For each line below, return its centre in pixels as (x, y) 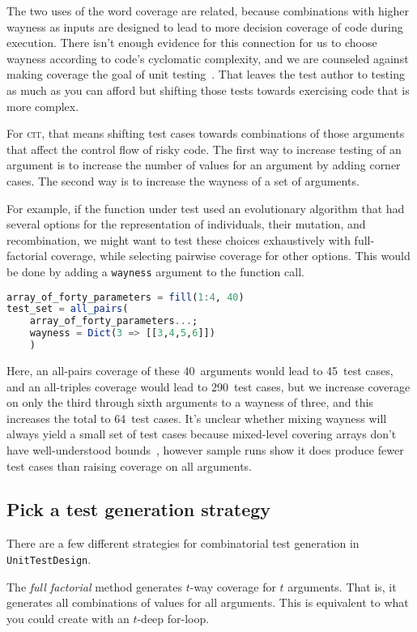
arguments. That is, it (342, 586)
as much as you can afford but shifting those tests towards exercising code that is (208, 90)
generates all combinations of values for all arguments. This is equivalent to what (208, 602)
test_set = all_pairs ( (68, 309)
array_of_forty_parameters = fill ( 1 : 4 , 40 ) (126, 297)
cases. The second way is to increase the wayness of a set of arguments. (183, 180)
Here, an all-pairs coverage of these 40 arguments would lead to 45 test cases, (200, 370)
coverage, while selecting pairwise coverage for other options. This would (230, 256)
